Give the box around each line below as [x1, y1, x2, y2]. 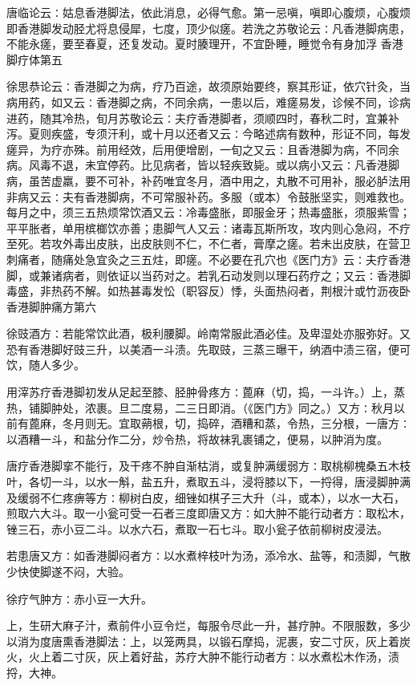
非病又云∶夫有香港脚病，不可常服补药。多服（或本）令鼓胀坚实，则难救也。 [6, 188, 411, 205]
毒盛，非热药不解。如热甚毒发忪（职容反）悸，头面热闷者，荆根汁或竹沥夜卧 [6, 282, 411, 299]
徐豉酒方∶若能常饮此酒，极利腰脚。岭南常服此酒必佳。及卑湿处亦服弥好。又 [6, 325, 411, 342]
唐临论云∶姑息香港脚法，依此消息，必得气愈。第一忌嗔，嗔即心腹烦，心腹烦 [6, 4, 411, 20]
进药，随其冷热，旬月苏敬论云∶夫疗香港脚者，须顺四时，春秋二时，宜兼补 [6, 109, 399, 126]
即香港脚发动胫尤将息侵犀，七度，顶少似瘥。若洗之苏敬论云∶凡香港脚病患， [6, 19, 411, 36]
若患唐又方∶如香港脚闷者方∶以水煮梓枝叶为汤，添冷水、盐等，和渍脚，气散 [6, 547, 411, 564]
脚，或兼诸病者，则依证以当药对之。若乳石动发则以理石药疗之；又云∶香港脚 [6, 266, 411, 283]
